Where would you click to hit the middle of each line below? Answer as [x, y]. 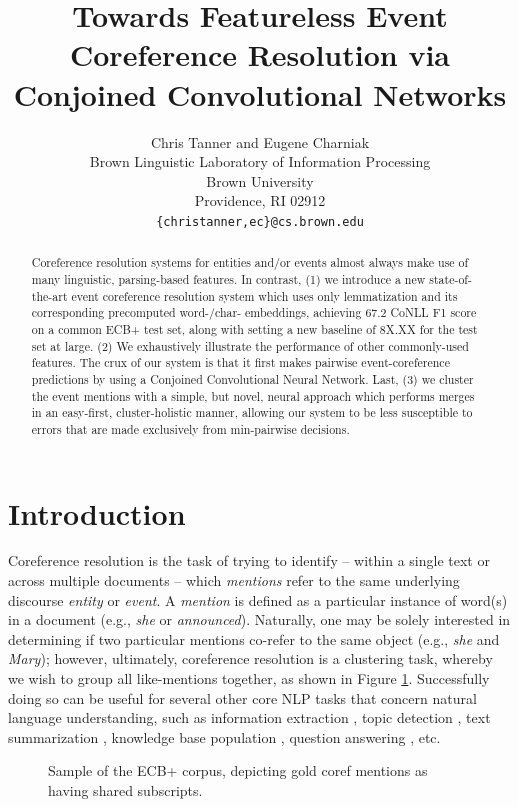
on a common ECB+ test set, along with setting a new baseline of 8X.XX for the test [254, 328]
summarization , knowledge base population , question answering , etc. [224, 736]
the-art [49, 295]
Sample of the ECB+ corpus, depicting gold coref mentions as [238, 770]
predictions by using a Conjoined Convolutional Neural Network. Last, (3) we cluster [252, 378]
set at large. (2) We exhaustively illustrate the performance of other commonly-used [250, 345]
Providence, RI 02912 [260, 200]
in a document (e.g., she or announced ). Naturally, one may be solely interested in [259, 619]
